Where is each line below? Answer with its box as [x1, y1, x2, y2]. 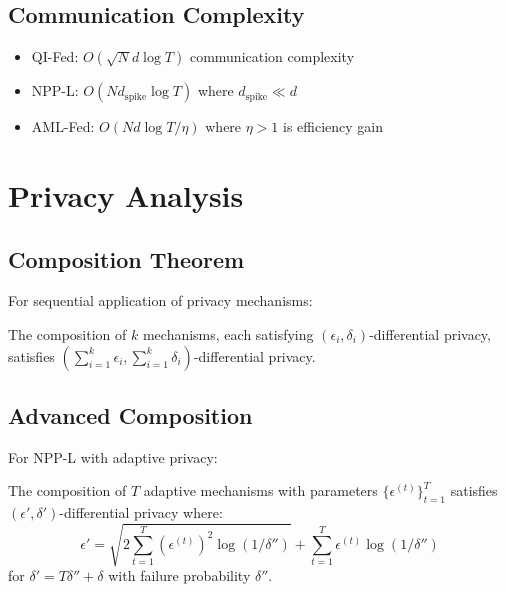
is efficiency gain [283, 116, 384, 137]
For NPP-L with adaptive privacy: [8, 446, 218, 467]
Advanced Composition [8, 399, 253, 430]
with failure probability [108, 565, 251, 586]
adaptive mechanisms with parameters [143, 480, 378, 501]
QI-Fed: [31, 46, 79, 67]
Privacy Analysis [8, 174, 244, 215]
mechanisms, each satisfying [142, 323, 314, 344]
